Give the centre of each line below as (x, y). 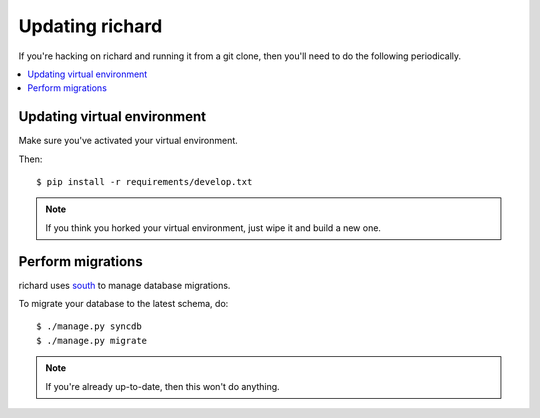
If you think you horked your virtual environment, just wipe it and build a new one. (213, 227)
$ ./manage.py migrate (92, 340)
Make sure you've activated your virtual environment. (128, 141)
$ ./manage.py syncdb (89, 326)
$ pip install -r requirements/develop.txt (144, 182)
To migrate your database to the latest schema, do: (123, 304)
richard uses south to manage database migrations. (124, 285)
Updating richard (90, 26)
